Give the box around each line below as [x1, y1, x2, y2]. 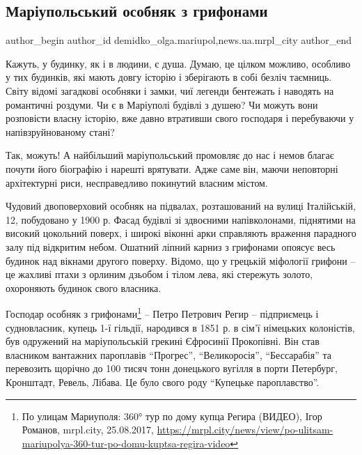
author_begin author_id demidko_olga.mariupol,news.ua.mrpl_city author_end [6, 33, 352, 47]
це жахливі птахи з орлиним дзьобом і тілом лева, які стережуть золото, [6, 267, 313, 282]
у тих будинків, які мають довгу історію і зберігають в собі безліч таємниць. [6, 70, 332, 84]
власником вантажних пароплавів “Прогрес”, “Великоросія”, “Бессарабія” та [6, 347, 331, 362]
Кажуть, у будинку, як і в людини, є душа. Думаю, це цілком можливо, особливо [6, 56, 351, 70]
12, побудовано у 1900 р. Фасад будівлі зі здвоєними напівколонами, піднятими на [6, 212, 356, 226]
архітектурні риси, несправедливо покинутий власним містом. [6, 175, 268, 190]
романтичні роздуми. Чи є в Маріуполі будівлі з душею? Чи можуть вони [6, 97, 318, 111]
